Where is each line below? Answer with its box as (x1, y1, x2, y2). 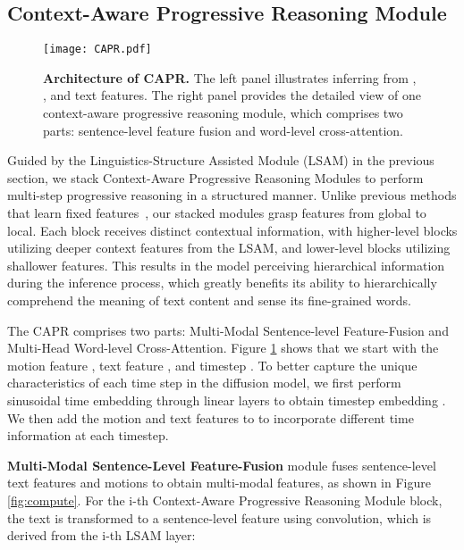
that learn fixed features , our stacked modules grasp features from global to (7, 204, 426, 222)
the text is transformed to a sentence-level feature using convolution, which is (7, 508, 432, 527)
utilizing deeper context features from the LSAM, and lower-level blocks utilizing (7, 238, 451, 257)
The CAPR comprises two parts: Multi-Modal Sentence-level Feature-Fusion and (7, 321, 449, 339)
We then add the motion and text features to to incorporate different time (7, 408, 414, 427)
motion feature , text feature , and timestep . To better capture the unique (7, 355, 418, 374)
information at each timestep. (7, 426, 169, 445)
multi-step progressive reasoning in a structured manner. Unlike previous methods (7, 186, 457, 204)
